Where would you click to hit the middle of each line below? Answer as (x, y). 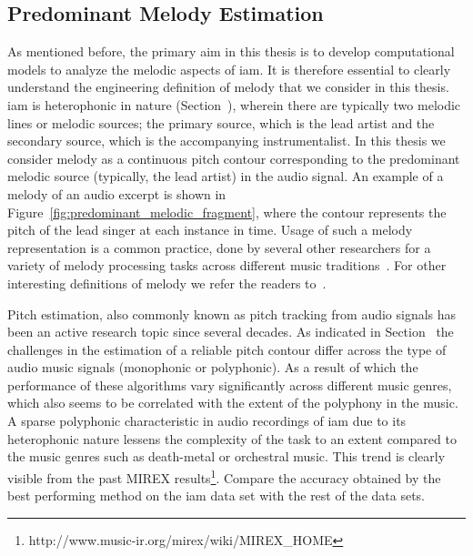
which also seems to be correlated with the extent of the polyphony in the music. (233, 403)
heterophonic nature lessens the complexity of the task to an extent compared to (232, 438)
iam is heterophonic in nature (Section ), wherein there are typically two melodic (234, 104)
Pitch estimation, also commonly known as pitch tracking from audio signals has (232, 313)
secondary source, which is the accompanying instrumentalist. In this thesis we (226, 141)
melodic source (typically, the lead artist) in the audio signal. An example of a (226, 176)
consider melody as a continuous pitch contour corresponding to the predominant (234, 158)
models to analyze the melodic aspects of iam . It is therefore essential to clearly (229, 69)
